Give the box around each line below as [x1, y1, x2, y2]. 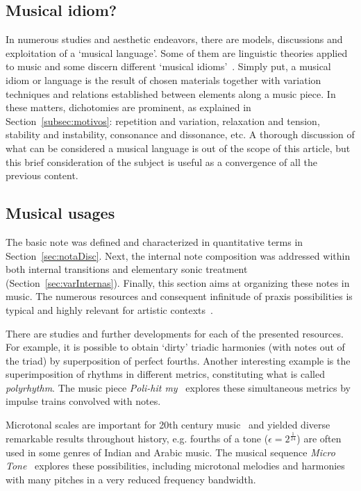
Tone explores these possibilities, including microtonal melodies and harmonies [6, 458, 345, 473]
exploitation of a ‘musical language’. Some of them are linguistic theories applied [6, 45, 348, 60]
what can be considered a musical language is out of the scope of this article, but [6, 140, 351, 155]
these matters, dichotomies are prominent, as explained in [6, 100, 251, 115]
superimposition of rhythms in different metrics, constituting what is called [6, 367, 325, 381]
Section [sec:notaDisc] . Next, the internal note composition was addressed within [6, 248, 351, 263]
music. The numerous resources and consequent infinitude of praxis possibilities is [6, 289, 353, 303]
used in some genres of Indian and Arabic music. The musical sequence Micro [6, 444, 335, 459]
